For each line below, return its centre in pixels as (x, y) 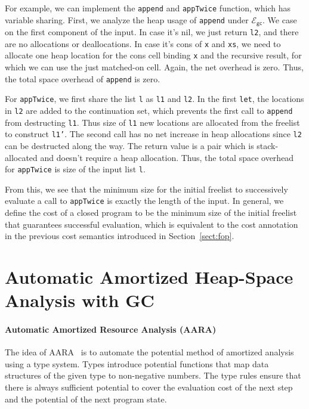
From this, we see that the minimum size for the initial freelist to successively (146, 189)
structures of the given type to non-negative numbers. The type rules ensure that (153, 375)
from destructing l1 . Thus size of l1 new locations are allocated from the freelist (152, 122)
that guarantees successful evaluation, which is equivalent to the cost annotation (152, 224)
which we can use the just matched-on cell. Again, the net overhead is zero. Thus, (154, 67)
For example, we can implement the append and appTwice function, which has (148, 8)
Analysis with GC (80, 300)
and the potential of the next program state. (86, 399)
